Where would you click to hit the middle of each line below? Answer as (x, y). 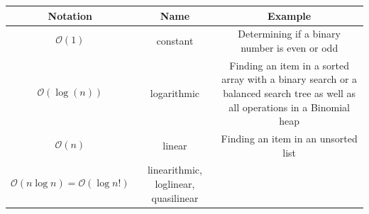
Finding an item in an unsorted (289, 138)
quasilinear (175, 197)
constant (175, 41)
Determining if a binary (289, 34)
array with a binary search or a (290, 79)
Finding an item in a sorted (289, 65)
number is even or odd (290, 47)
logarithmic (175, 92)
